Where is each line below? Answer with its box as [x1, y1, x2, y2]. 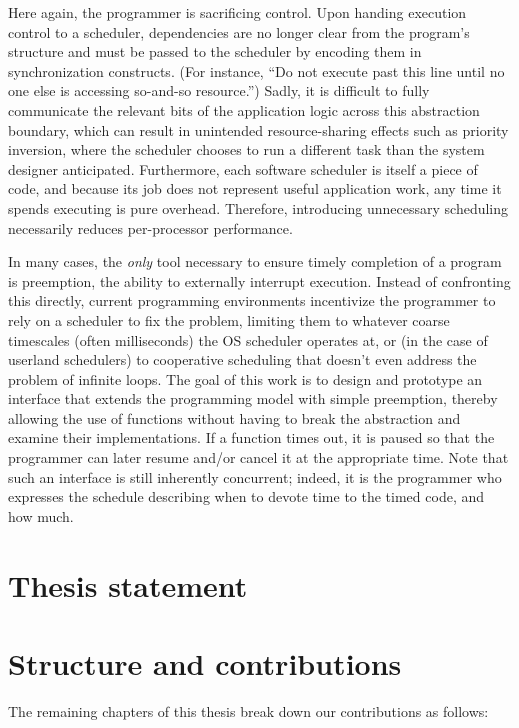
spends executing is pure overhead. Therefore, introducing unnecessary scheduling [8, 197, 509, 218]
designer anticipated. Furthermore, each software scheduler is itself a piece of [8, 158, 478, 179]
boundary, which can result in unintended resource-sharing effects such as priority [8, 119, 509, 140]
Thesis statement [8, 564, 248, 605]
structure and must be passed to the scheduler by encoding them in [8, 41, 422, 62]
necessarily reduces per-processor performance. [8, 217, 293, 238]
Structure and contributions [8, 643, 402, 683]
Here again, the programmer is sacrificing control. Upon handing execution [8, 2, 467, 22]
